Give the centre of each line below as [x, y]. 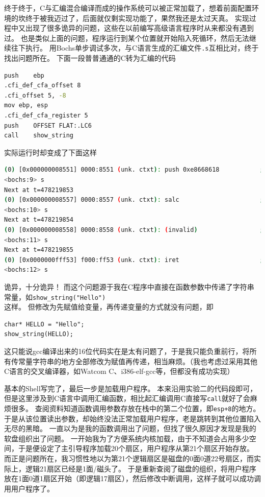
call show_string [39, 136]
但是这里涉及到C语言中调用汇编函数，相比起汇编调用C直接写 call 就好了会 [127, 398]
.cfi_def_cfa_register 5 [46, 115]
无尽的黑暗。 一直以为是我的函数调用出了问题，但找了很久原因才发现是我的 [130, 428]
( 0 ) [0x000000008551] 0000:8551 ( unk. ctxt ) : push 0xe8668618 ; [134, 170]
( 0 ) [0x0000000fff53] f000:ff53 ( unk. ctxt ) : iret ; [134, 260]
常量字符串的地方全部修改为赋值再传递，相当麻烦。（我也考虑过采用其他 [138, 361]
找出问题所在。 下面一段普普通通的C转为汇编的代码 [90, 58]
